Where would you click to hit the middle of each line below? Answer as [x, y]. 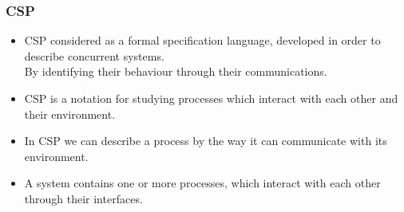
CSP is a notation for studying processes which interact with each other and [211, 98]
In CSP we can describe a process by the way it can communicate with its [206, 141]
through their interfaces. [83, 198]
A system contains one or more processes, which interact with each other [202, 183]
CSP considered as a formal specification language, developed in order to [202, 40]
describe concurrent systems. [94, 55]
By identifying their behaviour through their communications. [176, 71]
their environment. [70, 114]
